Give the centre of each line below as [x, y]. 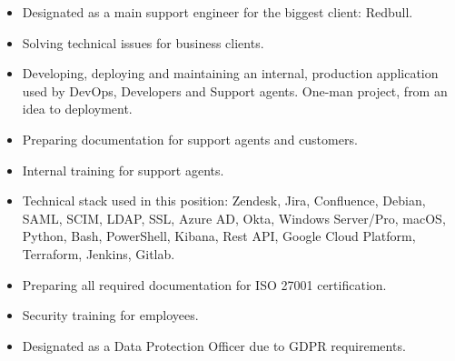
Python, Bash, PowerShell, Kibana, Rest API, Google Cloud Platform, [219, 236]
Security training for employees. [110, 315]
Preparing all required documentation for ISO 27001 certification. [204, 284]
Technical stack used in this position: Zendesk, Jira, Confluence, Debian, [224, 201]
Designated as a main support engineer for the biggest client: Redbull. [218, 12]
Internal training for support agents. [123, 170]
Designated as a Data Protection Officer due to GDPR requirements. [214, 345]
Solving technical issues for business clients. [143, 42]
